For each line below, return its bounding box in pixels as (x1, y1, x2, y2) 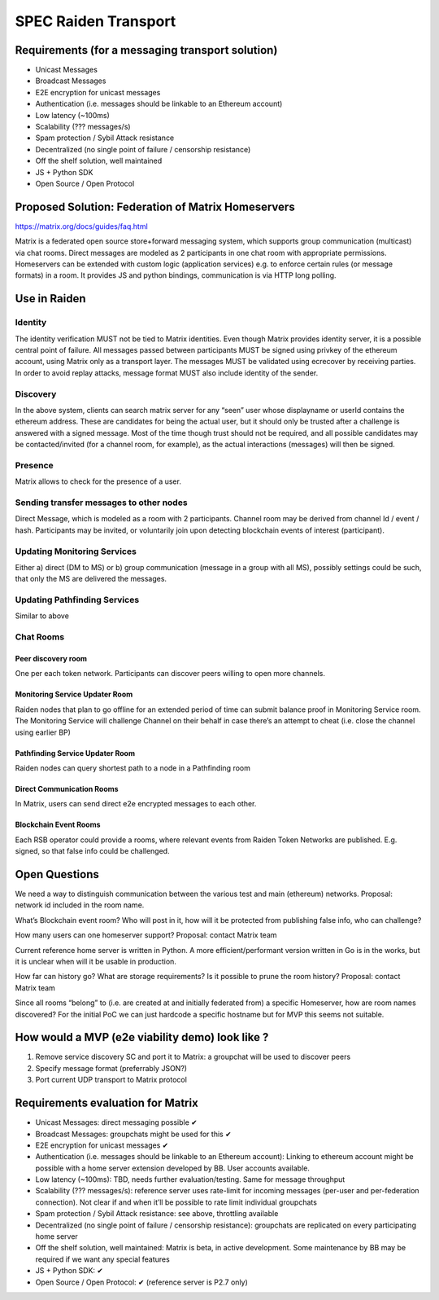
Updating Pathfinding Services (15, 595, 140, 606)
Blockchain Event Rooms (15, 819, 101, 830)
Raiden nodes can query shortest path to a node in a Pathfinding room (15, 762, 251, 773)
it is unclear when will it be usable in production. (15, 956, 176, 966)
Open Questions (15, 867, 99, 881)
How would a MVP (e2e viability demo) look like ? (15, 1030, 269, 1044)
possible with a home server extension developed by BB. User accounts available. (35, 1163, 311, 1173)
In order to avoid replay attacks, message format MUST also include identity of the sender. (15, 367, 319, 378)
